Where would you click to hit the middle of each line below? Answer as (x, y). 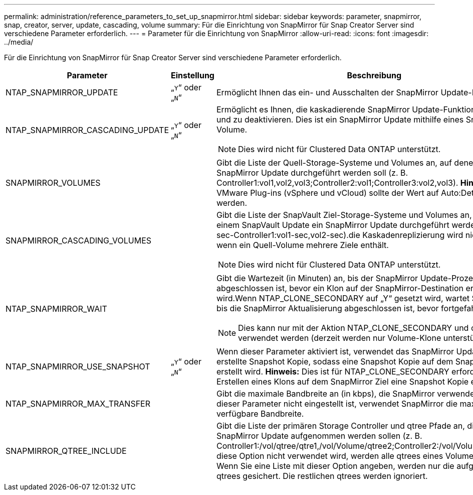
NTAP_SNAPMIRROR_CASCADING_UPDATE (87, 130)
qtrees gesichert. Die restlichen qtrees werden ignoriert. (322, 476)
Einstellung (193, 75)
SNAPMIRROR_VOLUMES (53, 183)
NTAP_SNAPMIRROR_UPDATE (62, 92)
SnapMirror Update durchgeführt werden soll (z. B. (312, 173)
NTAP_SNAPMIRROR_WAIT (56, 309)
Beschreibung (374, 75)
